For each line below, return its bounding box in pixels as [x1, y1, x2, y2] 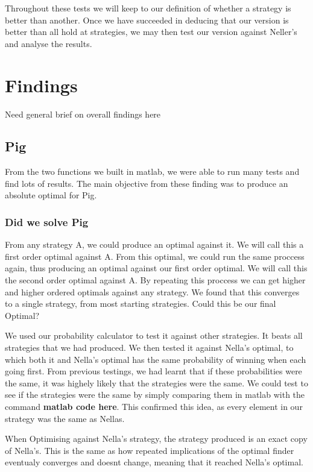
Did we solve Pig [5, 215, 89, 229]
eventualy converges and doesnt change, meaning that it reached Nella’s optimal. [5, 456, 303, 468]
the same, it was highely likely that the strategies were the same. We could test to [5, 376, 308, 389]
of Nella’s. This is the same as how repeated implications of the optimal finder [5, 444, 294, 456]
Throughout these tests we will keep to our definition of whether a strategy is [5, 2, 291, 14]
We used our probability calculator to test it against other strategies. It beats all [5, 329, 303, 342]
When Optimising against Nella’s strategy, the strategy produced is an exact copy [5, 432, 308, 445]
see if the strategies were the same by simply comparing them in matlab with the [5, 388, 305, 401]
